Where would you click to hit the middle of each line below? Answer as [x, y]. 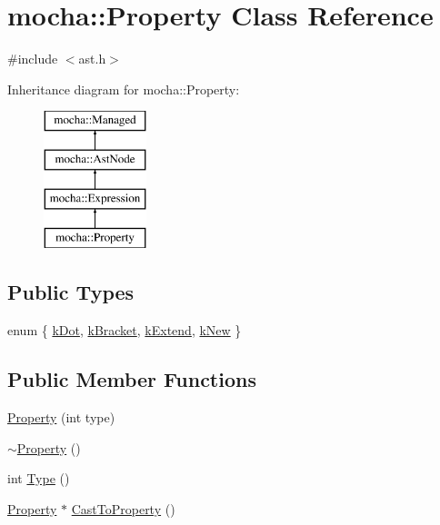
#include [33, 59]
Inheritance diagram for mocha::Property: [124, 89]
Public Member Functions [132, 379]
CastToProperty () [123, 508]
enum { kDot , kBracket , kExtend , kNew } [125, 330]
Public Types [71, 292]
